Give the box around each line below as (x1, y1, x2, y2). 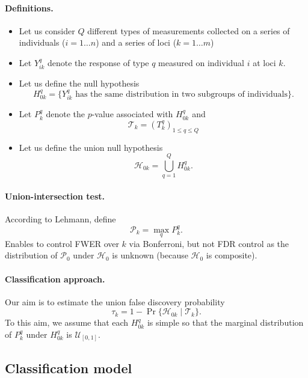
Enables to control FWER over (5, 237, 119, 249)
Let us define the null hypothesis (19, 77, 140, 90)
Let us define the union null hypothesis (19, 141, 163, 153)
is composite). (206, 249, 257, 261)
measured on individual (158, 56, 244, 69)
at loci (253, 56, 276, 69)
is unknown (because (112, 249, 188, 261)
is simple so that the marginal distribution (147, 316, 304, 329)
